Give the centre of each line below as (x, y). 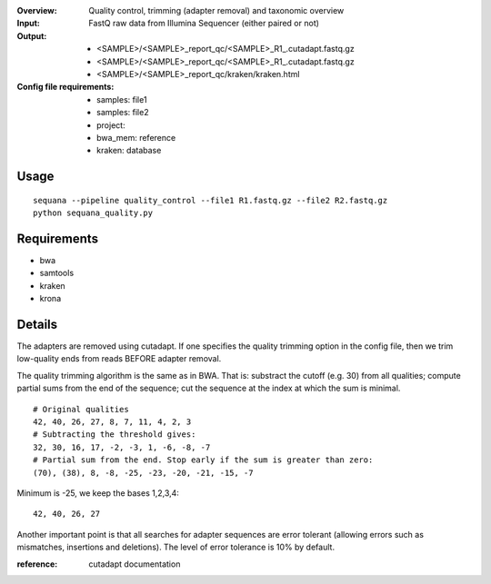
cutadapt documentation (135, 564)
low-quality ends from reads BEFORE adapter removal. (119, 359)
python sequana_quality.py (93, 213)
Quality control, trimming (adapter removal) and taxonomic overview (216, 10)
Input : (29, 24)
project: (111, 125)
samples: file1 (122, 99)
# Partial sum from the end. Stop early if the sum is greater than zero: (203, 460)
